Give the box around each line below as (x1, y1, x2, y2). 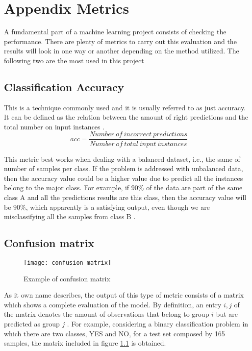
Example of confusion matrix (24, 273, 110, 283)
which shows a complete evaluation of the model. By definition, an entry (4, 299, 222, 309)
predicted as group (4, 318, 60, 328)
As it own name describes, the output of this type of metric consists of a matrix (4, 290, 244, 300)
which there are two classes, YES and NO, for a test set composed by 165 (4, 328, 225, 338)
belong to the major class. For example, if (4, 182, 129, 193)
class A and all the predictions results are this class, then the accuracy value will (4, 192, 247, 202)
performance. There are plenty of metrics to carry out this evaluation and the (4, 36, 237, 46)
